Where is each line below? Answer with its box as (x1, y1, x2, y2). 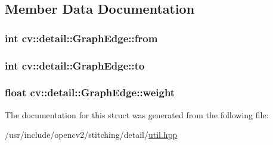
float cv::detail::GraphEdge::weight (5, 85, 175, 100)
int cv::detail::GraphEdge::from (5, 30, 158, 45)
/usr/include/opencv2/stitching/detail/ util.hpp (5, 128, 178, 141)
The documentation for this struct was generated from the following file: (5, 108, 269, 121)
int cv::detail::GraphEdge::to (5, 58, 145, 72)
